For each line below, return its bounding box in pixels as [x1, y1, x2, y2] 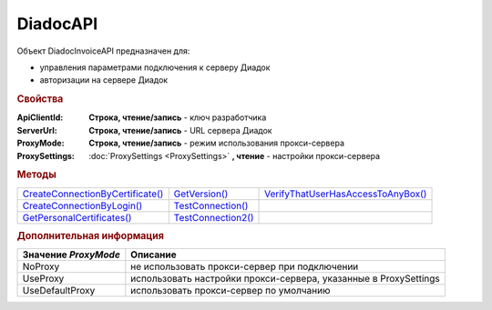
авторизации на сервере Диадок [39, 75, 169, 85]
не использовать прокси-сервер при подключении [130, 260, 359, 273]
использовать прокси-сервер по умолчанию [130, 285, 331, 297]
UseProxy [22, 273, 65, 285]
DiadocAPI [16, 14, 98, 34]
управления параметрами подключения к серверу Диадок [39, 62, 271, 73]
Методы [16, 168, 56, 181]
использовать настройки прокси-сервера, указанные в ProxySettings [130, 273, 441, 285]
